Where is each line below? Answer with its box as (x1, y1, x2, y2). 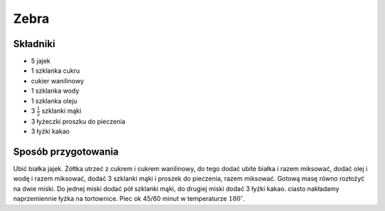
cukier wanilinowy (31, 76, 85, 85)
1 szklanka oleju (31, 96, 78, 105)
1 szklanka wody (31, 86, 80, 96)
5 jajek (31, 57, 51, 66)
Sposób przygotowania (13, 145, 119, 158)
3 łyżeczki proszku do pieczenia (31, 117, 126, 125)
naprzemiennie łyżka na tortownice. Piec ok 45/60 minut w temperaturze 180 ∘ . (13, 193, 245, 203)
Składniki (13, 38, 56, 50)
